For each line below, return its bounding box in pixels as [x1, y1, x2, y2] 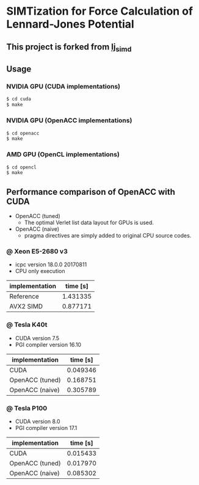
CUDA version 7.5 [15, 334, 60, 341]
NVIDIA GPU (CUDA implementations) [6, 82, 121, 91]
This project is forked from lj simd [6, 42, 132, 53]
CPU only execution [15, 268, 65, 275]
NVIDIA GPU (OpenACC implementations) [6, 116, 132, 125]
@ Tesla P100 [6, 404, 48, 412]
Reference [9, 292, 40, 301]
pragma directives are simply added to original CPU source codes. [24, 232, 192, 239]
